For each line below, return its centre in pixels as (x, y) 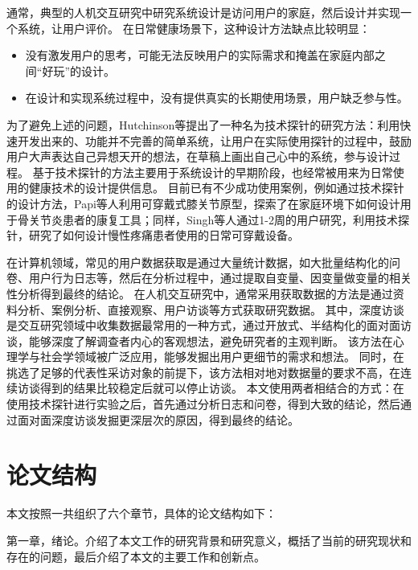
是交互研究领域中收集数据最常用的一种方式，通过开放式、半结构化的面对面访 (209, 325)
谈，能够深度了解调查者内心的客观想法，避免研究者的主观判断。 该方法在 (200, 340)
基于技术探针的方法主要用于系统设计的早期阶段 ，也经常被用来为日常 (213, 172)
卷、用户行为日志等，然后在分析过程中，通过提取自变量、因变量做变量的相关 (209, 278)
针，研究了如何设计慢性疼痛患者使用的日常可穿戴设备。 (153, 235)
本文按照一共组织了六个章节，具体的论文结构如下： (141, 513)
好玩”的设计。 (79, 70)
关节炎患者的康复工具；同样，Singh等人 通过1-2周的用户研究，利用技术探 (219, 219)
